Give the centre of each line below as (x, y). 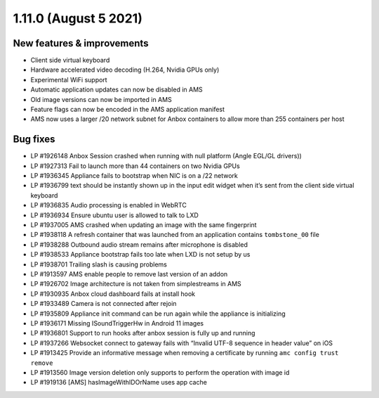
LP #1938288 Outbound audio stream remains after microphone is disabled (139, 244)
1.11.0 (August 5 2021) (78, 18)
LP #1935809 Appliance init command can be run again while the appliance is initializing (158, 314)
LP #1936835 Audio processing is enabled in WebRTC (109, 205)
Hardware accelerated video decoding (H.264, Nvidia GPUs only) (125, 70)
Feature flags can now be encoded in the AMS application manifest (127, 110)
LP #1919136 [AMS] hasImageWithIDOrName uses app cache (119, 383)
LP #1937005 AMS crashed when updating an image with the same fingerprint (144, 225)
